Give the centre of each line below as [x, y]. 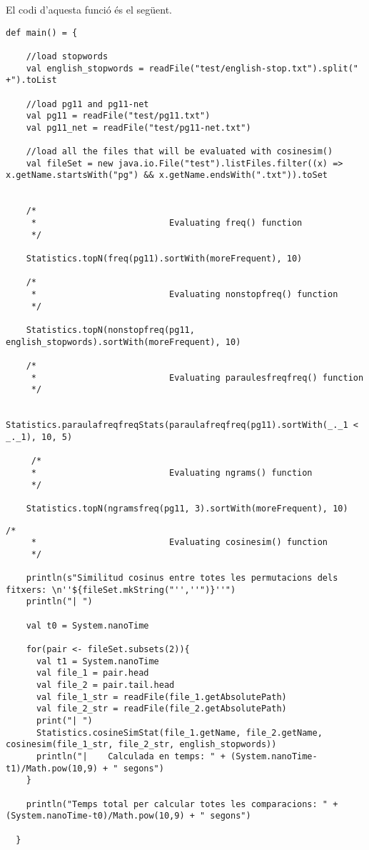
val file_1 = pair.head [92, 673]
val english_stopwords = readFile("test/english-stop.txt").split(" [192, 68]
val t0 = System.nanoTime [87, 625]
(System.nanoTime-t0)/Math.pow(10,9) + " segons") [128, 816]
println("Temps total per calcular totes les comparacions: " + [182, 804]
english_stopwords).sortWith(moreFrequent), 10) [123, 342]
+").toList [31, 80]
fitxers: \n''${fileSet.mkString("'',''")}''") [121, 590]
